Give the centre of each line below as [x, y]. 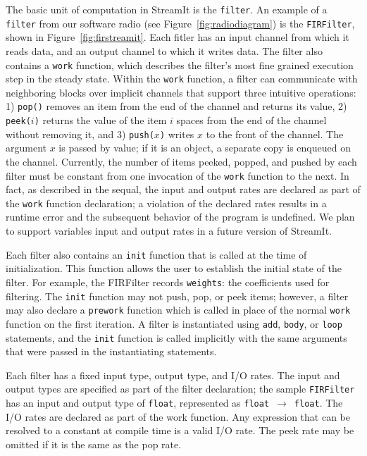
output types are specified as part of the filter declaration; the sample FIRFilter [180, 389]
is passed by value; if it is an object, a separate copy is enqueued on [205, 148]
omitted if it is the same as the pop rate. [94, 444]
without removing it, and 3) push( [80, 134]
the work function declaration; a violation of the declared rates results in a [166, 203]
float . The [318, 403]
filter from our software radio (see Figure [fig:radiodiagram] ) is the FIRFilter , [180, 23]
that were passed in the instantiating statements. [111, 351]
